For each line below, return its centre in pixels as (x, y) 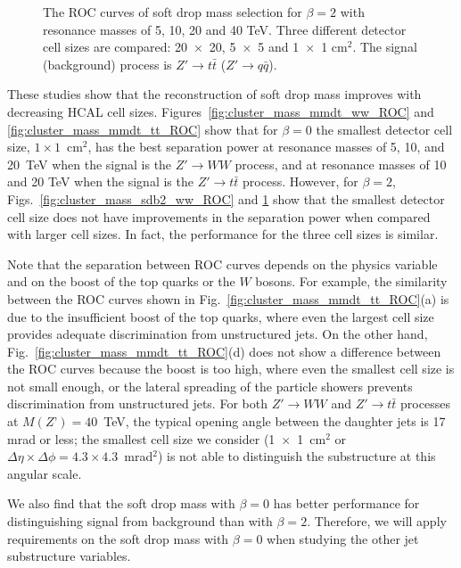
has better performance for (346, 503)
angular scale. (45, 473)
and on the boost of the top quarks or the (121, 281)
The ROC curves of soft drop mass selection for (173, 12)
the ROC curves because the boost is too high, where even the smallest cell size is (231, 369)
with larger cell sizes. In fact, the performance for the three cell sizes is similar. (223, 234)
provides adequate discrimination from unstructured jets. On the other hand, (218, 334)
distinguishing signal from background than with (140, 521)
